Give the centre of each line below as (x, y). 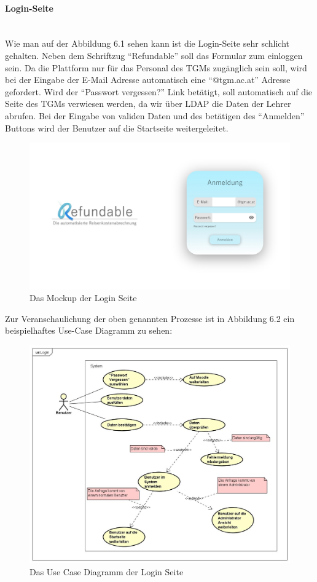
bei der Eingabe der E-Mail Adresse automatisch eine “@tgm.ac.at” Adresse (148, 80)
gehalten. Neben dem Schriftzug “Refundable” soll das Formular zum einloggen (154, 55)
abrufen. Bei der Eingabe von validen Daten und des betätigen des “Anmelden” (155, 115)
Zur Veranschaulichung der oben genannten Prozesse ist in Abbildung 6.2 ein (150, 318)
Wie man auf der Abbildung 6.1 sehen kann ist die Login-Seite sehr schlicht (147, 43)
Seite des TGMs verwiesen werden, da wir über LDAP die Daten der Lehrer (148, 104)
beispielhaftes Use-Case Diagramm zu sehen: (89, 330)
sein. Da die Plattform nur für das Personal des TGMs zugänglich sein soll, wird (156, 67)
